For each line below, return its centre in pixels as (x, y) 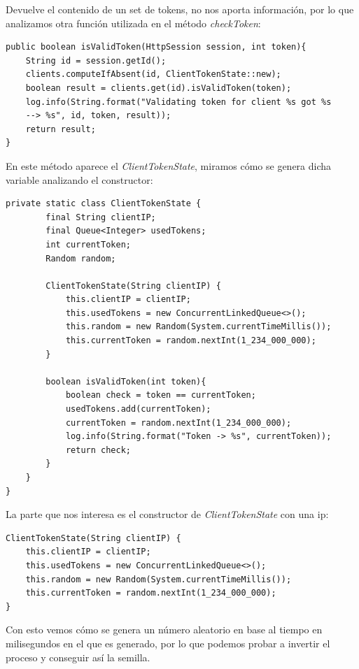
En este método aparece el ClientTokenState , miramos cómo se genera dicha (169, 165)
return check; (98, 450)
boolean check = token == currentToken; (161, 395)
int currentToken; (88, 244)
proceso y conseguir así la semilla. (78, 657)
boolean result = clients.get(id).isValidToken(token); (159, 88)
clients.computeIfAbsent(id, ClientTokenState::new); (153, 74)
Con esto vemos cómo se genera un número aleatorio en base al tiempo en (164, 630)
